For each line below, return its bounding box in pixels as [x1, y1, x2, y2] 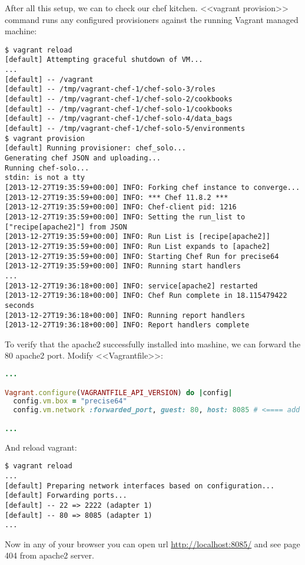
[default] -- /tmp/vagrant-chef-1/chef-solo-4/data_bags [5, 114, 233, 123]
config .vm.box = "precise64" [13, 397, 127, 406]
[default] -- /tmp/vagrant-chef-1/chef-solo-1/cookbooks [5, 104, 233, 113]
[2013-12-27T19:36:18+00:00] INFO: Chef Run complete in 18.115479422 [5, 291, 287, 300]
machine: [5, 25, 37, 37]
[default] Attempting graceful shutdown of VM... [5, 55, 203, 64]
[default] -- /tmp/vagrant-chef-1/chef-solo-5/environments [5, 124, 246, 133]
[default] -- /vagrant [5, 75, 94, 84]
